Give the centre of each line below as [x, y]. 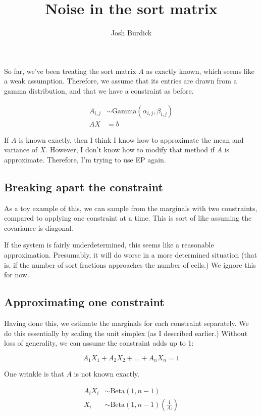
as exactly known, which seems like [200, 71]
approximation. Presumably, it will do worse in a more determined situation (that [131, 254]
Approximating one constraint [84, 302]
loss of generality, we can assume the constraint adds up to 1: [99, 343]
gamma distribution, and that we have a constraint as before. [99, 90]
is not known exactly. [107, 374]
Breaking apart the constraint [84, 186]
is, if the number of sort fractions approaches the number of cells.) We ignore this [130, 264]
